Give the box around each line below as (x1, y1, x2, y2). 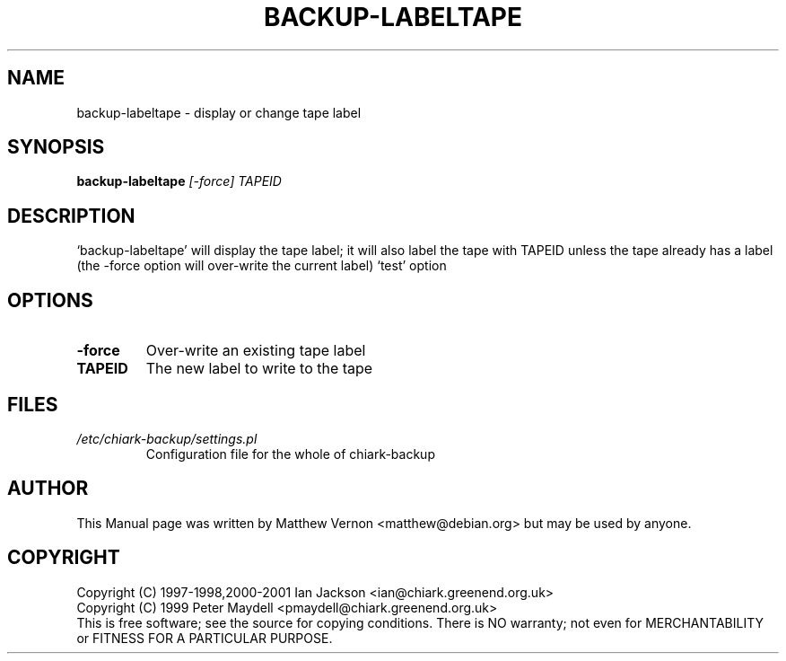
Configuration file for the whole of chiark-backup (145, 445, 435, 462)
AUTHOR (7, 477, 89, 500)
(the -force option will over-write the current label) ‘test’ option (76, 258, 447, 274)
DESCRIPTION (7, 204, 135, 227)
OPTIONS (7, 288, 93, 312)
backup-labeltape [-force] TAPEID (76, 173, 282, 189)
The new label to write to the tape (145, 359, 373, 378)
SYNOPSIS (7, 136, 105, 159)
